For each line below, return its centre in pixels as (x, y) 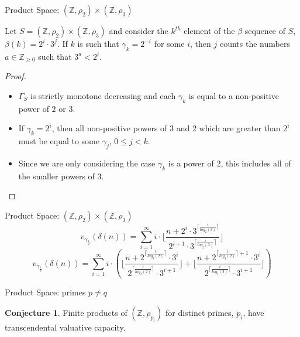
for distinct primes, (199, 313)
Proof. (15, 76)
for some (169, 43)
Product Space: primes (45, 292)
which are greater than (240, 128)
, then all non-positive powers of (109, 128)
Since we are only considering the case (87, 163)
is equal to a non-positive (234, 95)
